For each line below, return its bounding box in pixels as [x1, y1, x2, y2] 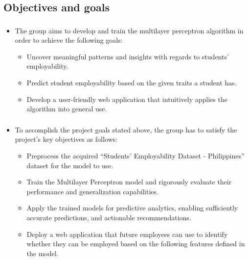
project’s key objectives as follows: [15, 134, 117, 144]
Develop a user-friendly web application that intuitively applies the [26, 94, 227, 104]
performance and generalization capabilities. [26, 186, 158, 196]
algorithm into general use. [26, 104, 107, 114]
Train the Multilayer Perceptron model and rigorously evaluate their [26, 177, 232, 187]
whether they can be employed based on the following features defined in [26, 238, 245, 249]
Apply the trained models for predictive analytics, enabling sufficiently [26, 203, 238, 213]
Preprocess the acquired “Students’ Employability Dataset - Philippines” [26, 150, 245, 160]
